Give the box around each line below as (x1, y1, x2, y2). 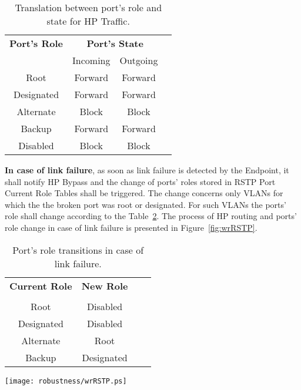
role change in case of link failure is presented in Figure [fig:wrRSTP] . (5, 221, 257, 233)
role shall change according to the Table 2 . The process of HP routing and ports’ (5, 210, 297, 222)
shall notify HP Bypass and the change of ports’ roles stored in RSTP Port (5, 175, 276, 187)
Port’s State (86, 36, 143, 50)
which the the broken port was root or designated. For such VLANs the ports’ (5, 198, 286, 210)
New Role (81, 278, 128, 292)
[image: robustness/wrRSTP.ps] (5, 376, 127, 385)
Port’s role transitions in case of (12, 243, 144, 257)
